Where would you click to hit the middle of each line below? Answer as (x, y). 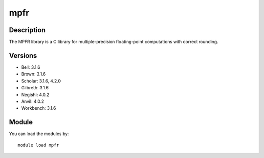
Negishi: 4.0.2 (35, 95)
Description (27, 30)
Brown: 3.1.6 (33, 74)
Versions (23, 55)
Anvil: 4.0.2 (33, 101)
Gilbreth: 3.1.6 (35, 88)
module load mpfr (38, 145)
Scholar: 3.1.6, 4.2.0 (41, 81)
